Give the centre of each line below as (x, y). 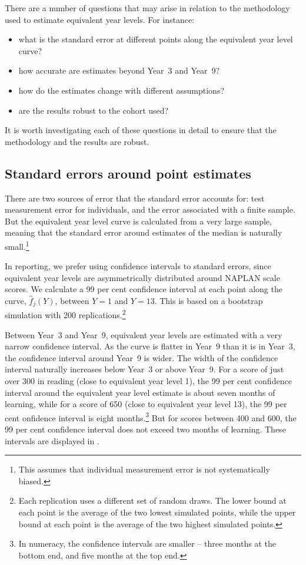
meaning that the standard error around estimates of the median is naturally (144, 232)
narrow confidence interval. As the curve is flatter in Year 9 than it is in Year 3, (150, 346)
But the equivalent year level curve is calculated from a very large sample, (138, 221)
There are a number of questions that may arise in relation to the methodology (147, 8)
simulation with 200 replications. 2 (65, 314)
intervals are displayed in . (52, 440)
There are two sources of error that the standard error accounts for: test (135, 198)
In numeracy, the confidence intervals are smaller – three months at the (147, 543)
